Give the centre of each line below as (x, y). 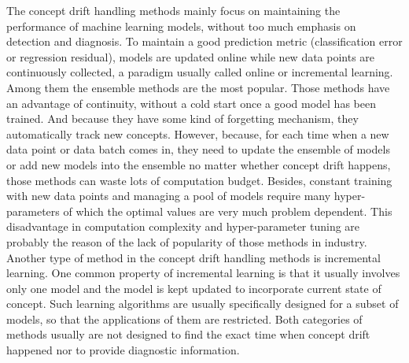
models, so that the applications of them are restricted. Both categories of (184, 319)
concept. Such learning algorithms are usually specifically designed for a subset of (203, 304)
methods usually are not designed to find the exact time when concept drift (188, 334)
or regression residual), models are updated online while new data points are (191, 56)
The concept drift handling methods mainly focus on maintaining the (173, 10)
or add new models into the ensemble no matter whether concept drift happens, (199, 164)
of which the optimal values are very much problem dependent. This (228, 211)
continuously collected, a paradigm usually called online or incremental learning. (200, 72)
